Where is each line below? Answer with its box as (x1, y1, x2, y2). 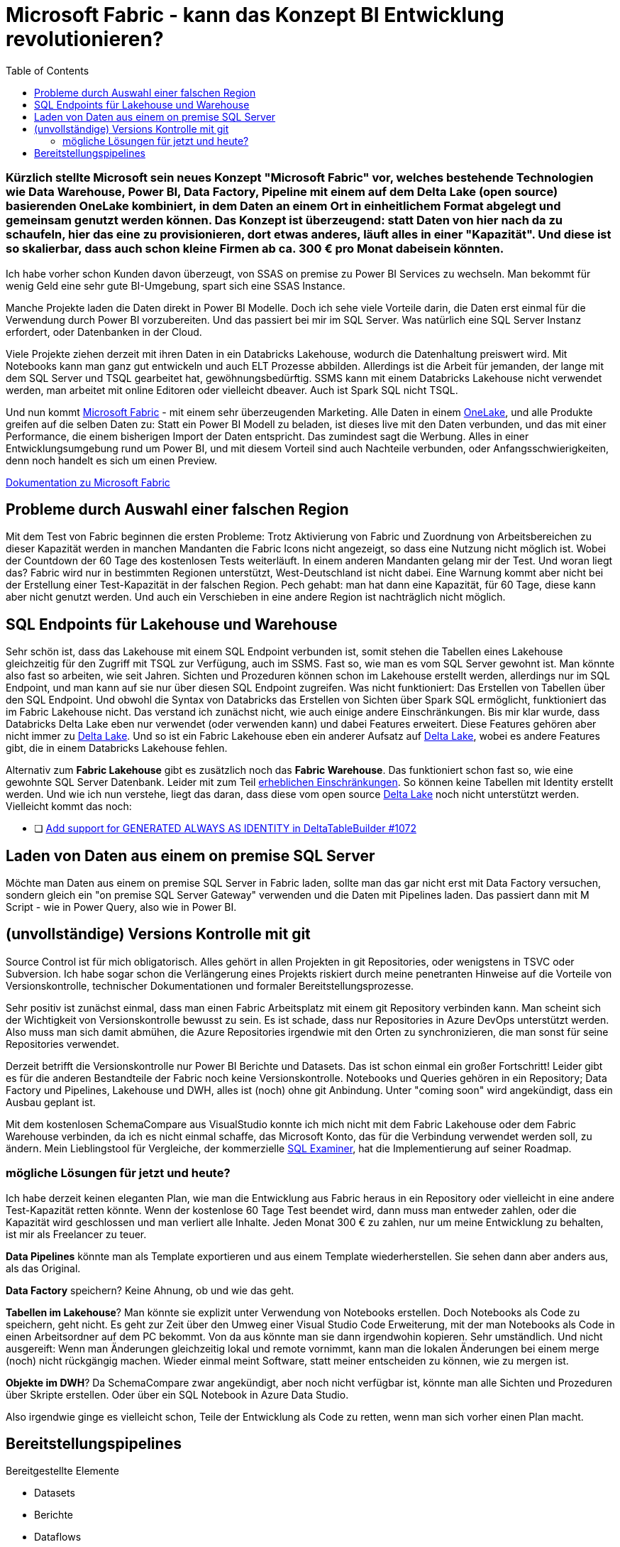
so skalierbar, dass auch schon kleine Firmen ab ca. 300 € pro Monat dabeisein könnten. (6, 241, 504, 256)
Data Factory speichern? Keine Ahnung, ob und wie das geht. (6, 1284, 294, 1296)
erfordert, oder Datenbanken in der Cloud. (6, 325, 202, 338)
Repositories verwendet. (6, 1037, 119, 1050)
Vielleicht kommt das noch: (6, 800, 132, 813)
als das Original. (6, 1262, 81, 1274)
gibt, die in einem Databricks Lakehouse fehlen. (6, 742, 228, 755)
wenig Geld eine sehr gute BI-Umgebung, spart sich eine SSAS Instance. (6, 279, 345, 292)
